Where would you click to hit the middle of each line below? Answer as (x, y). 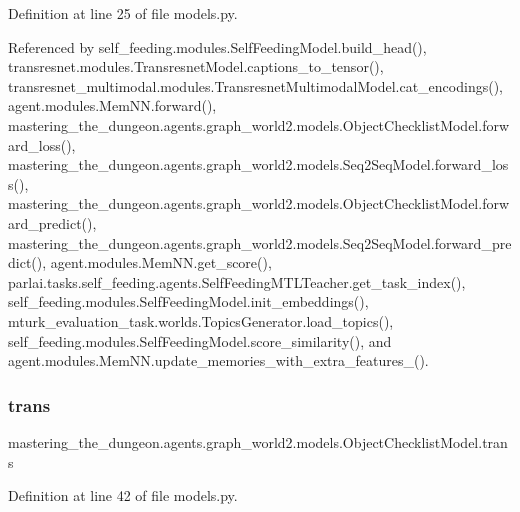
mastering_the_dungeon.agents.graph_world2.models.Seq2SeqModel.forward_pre (260, 242)
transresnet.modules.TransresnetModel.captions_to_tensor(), (196, 66)
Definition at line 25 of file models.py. (123, 13)
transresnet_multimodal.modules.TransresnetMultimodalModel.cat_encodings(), (255, 85)
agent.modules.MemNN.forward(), (112, 105)
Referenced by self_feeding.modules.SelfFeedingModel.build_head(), (217, 46)
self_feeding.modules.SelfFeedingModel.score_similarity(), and (200, 340)
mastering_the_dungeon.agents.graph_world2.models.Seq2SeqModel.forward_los (258, 164)
